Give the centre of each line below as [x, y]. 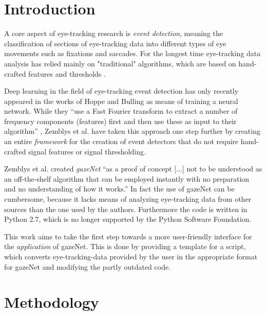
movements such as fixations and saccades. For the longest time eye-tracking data [132, 53]
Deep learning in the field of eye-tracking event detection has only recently [121, 91]
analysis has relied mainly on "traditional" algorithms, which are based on [120, 63]
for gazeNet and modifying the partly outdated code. [88, 266]
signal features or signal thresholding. [87, 151]
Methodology [52, 302]
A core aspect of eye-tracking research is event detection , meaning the [114, 33]
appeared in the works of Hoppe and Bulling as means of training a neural [121, 101]
